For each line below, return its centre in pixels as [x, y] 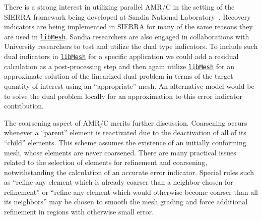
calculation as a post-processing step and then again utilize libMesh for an [119, 66]
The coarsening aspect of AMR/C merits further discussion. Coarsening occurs [126, 122]
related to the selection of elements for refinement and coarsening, [106, 162]
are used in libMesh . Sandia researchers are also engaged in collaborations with [127, 36]
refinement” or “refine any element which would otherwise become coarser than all [131, 191]
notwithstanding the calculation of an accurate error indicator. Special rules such [129, 172]
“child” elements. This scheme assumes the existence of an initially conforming [125, 142]
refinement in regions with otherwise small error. [79, 212]
